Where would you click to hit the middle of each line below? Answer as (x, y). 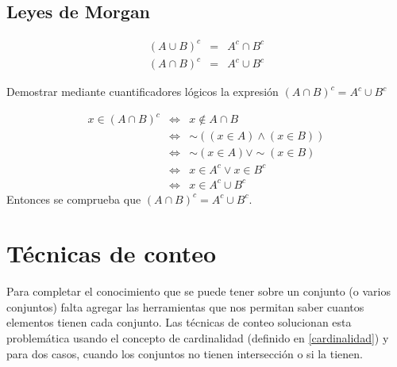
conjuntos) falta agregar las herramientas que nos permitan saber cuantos (185, 306)
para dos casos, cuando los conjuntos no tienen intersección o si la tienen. (185, 353)
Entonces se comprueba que (74, 199)
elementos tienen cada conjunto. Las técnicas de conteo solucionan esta (179, 322)
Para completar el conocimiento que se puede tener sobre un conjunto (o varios (198, 291)
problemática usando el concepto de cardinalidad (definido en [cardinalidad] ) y (198, 338)
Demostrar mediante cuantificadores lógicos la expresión (143, 92)
